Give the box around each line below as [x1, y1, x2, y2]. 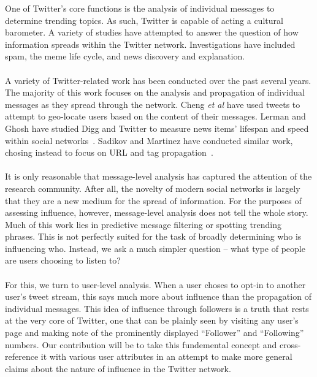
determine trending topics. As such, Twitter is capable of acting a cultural [5, 13, 283, 26]
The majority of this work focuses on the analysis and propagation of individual [5, 86, 305, 99]
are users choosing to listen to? [5, 254, 121, 267]
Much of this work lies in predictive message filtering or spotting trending [5, 218, 281, 230]
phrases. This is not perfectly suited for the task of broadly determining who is [5, 230, 302, 243]
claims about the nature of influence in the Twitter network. [5, 362, 231, 375]
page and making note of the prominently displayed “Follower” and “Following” [5, 326, 304, 339]
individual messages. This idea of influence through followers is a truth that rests [5, 302, 309, 314]
